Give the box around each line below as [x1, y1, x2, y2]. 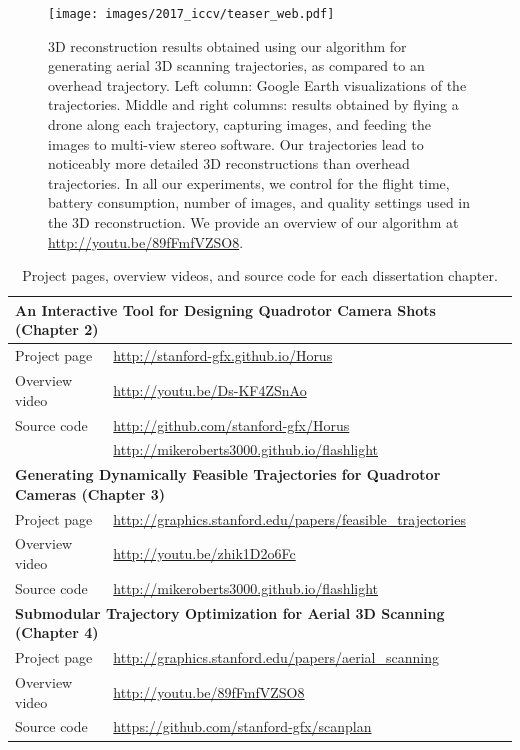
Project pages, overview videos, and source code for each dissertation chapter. [22, 265, 498, 286]
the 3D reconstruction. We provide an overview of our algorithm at [48, 212, 459, 232]
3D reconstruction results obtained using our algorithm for [48, 35, 407, 56]
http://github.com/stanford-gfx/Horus [113, 414, 350, 435]
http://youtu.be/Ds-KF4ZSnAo [113, 379, 307, 400]
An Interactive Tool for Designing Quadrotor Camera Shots [15, 299, 436, 320]
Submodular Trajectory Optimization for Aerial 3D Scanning [15, 602, 445, 623]
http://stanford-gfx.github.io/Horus [113, 345, 333, 366]
